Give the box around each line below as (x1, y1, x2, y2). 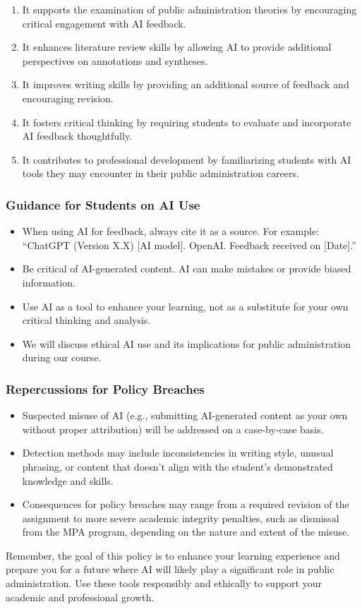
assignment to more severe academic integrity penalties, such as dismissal (22, 510, 339, 525)
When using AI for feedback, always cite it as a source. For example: (22, 224, 319, 239)
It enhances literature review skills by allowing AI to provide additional (22, 40, 332, 54)
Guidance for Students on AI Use (6, 195, 200, 213)
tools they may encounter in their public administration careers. (22, 166, 299, 181)
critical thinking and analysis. (22, 313, 151, 327)
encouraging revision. (22, 90, 114, 105)
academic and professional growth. (6, 589, 155, 604)
